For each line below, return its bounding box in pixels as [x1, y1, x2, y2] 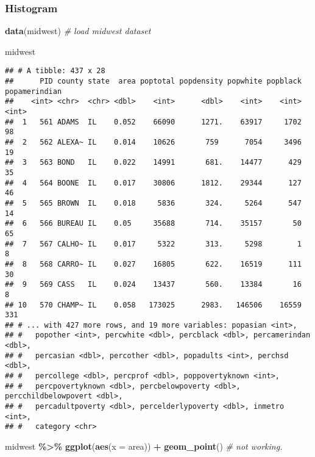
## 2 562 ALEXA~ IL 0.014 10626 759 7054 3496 [5, 138, 302, 146]
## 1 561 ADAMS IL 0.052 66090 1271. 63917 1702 [5, 117, 302, 126]
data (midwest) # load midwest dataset [5, 24, 151, 37]
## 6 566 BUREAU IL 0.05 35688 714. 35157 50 [5, 219, 302, 228]
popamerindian [5, 87, 62, 96]
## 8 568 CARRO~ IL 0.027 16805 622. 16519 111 [5, 259, 302, 268]
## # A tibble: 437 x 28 [5, 67, 105, 76]
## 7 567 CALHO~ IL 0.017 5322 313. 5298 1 [5, 239, 302, 248]
